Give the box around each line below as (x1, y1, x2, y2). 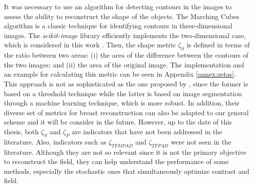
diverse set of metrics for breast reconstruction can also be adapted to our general (4, 107, 249, 117)
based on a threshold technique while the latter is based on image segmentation (4, 88, 242, 98)
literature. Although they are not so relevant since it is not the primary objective (4, 146, 247, 157)
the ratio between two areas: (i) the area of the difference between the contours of (4, 50, 249, 60)
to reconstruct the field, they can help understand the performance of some (4, 156, 229, 166)
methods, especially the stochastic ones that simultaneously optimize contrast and (4, 166, 250, 176)
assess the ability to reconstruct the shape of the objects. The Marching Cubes (4, 11, 239, 21)
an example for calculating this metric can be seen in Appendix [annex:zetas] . (4, 69, 236, 79)
